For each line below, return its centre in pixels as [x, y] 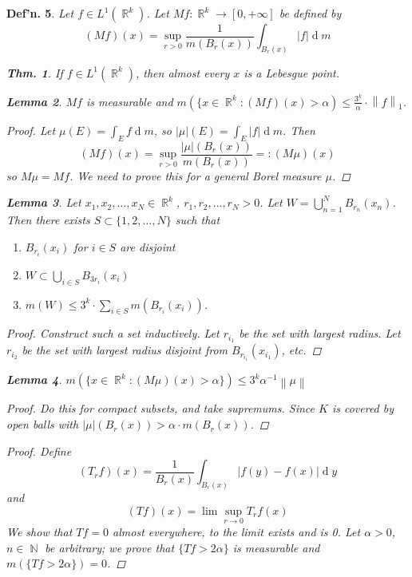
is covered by [363, 408]
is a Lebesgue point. [291, 72]
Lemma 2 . [34, 101]
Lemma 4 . [34, 379]
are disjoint [148, 246]
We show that [40, 531]
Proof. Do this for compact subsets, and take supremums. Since [160, 408]
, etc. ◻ [301, 350]
